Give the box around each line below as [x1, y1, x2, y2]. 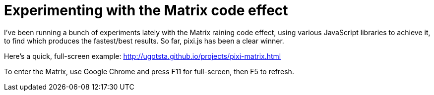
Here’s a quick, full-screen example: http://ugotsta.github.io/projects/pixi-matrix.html [4, 51, 281, 60]
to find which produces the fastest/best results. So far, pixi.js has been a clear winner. [4, 36, 284, 45]
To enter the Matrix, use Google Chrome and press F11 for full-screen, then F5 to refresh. [4, 67, 294, 76]
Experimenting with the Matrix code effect [4, 2, 288, 19]
